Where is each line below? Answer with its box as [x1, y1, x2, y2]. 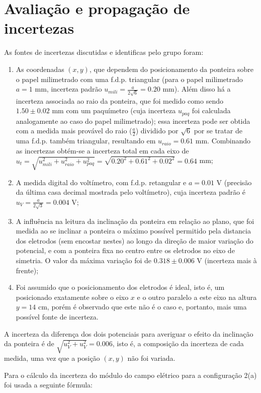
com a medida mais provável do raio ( [16, 125, 132, 136]
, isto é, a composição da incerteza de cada [112, 338, 244, 349]
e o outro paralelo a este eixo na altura [137, 291, 257, 302]
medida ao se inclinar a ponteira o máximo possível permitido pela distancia [16, 225, 251, 236]
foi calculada [192, 105, 231, 116]
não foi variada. [127, 353, 176, 363]
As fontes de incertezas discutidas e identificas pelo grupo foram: [4, 47, 204, 57]
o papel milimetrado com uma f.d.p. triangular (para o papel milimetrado [16, 73, 243, 84]
